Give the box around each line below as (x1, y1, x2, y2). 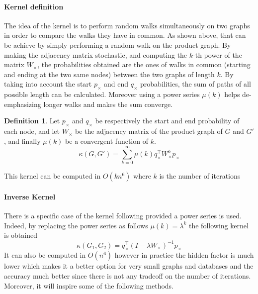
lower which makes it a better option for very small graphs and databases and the (4, 261, 254, 271)
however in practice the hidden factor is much (114, 250, 254, 260)
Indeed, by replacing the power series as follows (4, 220, 148, 230)
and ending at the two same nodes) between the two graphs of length (4, 69, 215, 79)
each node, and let (4, 126, 60, 136)
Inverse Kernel (4, 192, 56, 202)
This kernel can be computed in (4, 171, 101, 181)
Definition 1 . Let (4, 115, 60, 126)
